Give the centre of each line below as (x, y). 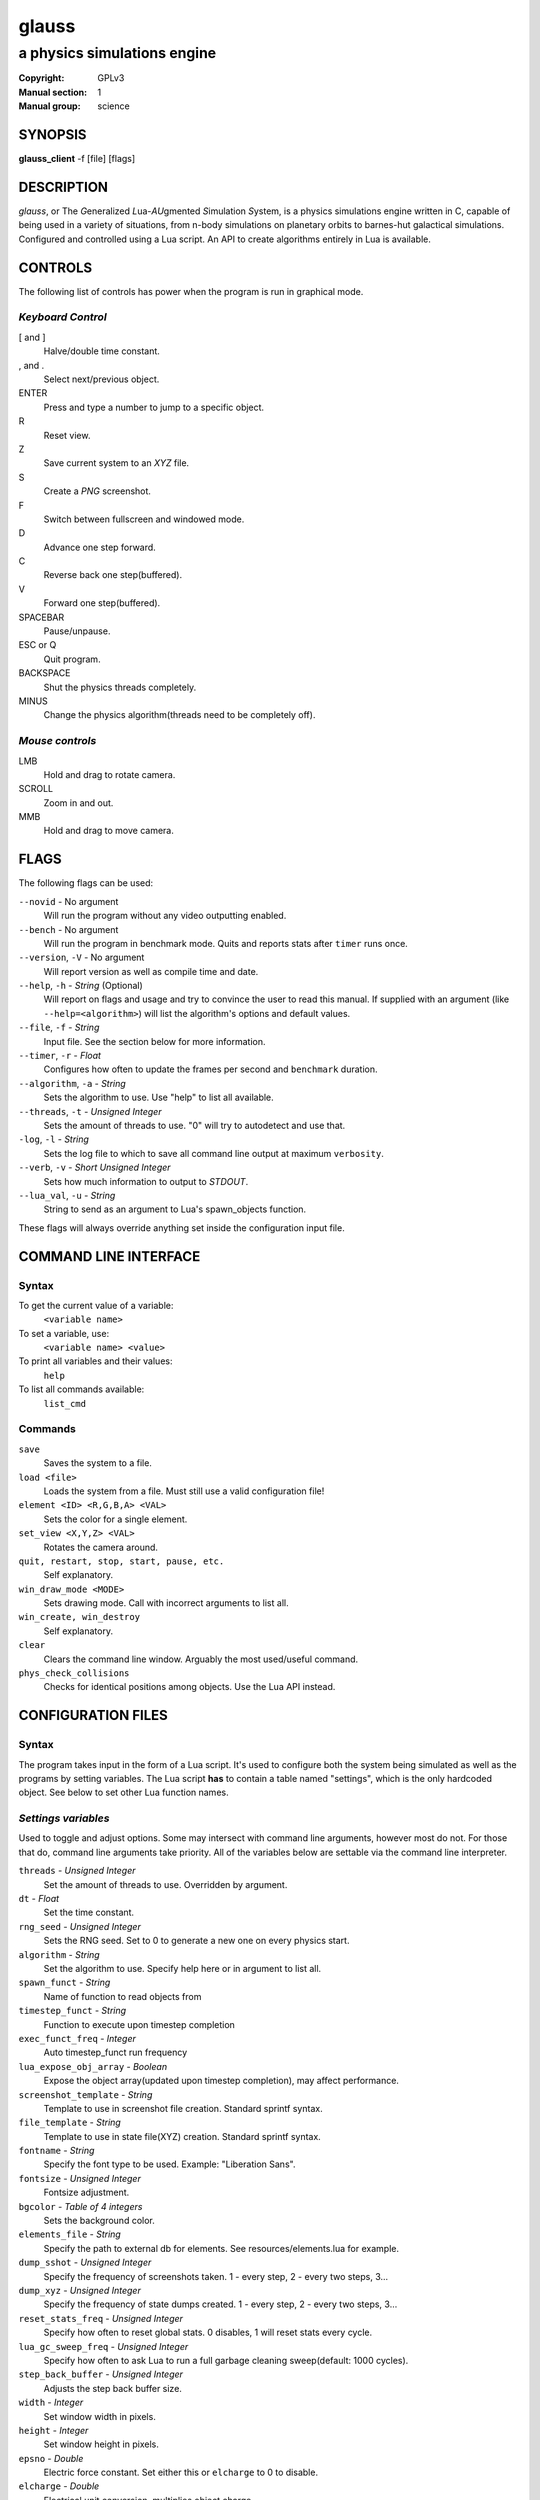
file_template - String (70, 2122)
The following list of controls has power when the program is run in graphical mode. (191, 291)
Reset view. (67, 435)
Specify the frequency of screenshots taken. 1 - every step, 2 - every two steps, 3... (216, 2276)
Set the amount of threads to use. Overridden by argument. (165, 1884)
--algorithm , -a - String (72, 1083)
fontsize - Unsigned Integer (80, 2178)
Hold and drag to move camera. (109, 831)
